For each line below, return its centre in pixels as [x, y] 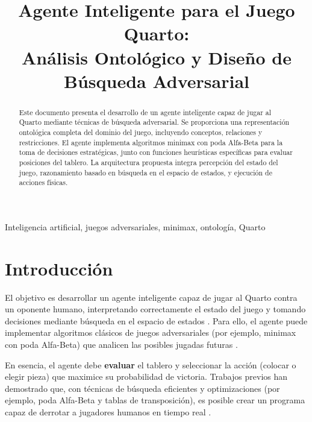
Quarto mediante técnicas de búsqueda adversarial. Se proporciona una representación [154, 122]
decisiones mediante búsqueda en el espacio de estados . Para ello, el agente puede [156, 320]
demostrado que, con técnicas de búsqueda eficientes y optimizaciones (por [142, 388]
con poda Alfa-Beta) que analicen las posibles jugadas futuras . [121, 345]
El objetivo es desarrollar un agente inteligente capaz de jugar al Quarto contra [151, 297]
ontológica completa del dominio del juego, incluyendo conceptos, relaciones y [141, 132]
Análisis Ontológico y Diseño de [156, 57]
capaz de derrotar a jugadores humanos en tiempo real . [108, 412]
